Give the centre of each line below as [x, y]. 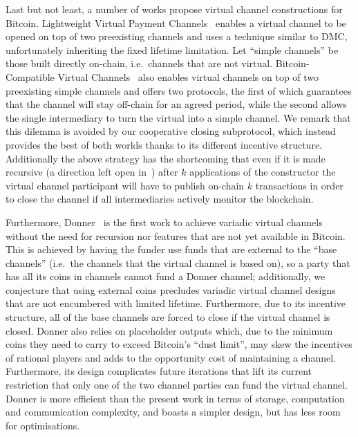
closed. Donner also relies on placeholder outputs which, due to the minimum [169, 330]
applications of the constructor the [263, 172]
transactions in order [299, 185]
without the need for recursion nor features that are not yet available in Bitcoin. [176, 235]
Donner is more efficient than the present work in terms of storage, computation [175, 398]
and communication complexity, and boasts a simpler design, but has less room [173, 412]
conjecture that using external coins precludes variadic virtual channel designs [171, 289]
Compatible [30, 76]
